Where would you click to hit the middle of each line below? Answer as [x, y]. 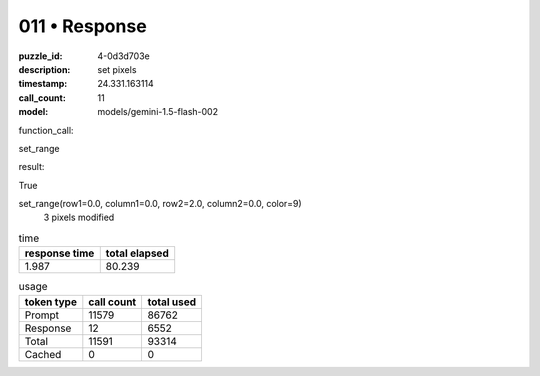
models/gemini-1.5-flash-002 [158, 112]
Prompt [42, 315]
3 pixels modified [79, 217]
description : [44, 69]
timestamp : [43, 84]
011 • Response [82, 26]
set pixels [117, 69]
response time [59, 253]
